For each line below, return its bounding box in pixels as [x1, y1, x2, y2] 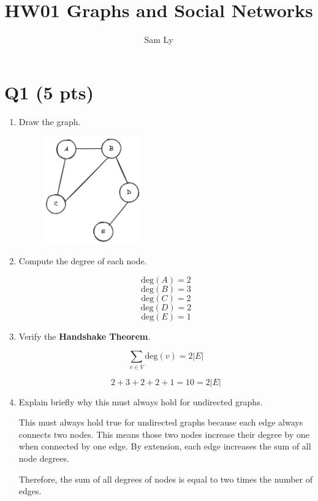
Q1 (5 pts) [4, 79, 94, 104]
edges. [18, 484, 42, 497]
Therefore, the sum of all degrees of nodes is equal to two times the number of [18, 472, 313, 485]
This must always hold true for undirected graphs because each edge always [18, 416, 303, 429]
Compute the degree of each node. [18, 254, 147, 267]
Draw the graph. [18, 115, 81, 128]
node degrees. [18, 452, 69, 465]
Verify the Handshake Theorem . [18, 329, 151, 342]
